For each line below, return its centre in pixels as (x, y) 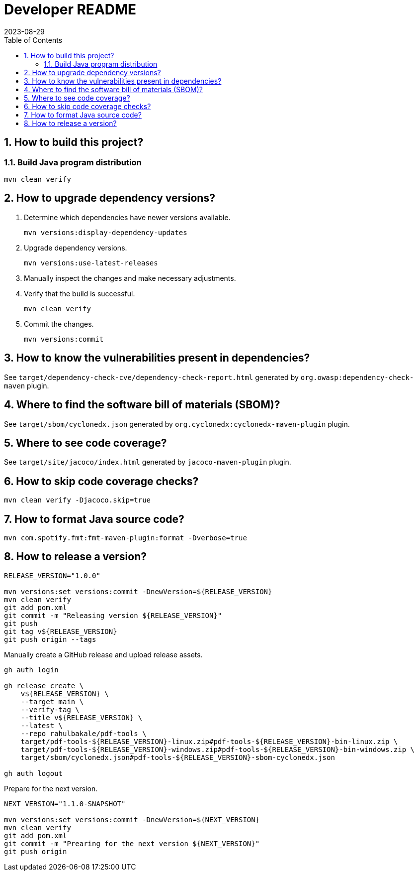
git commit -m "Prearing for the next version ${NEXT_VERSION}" (132, 843)
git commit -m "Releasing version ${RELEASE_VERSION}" (113, 615)
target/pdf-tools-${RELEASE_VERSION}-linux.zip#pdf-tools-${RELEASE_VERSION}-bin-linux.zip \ (209, 741)
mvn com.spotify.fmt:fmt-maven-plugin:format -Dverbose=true (125, 538)
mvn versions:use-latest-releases (91, 263)
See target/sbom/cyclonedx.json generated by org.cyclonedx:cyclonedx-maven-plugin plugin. (177, 424)
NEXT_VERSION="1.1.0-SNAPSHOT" (65, 804)
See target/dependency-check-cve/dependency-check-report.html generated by (151, 377)
